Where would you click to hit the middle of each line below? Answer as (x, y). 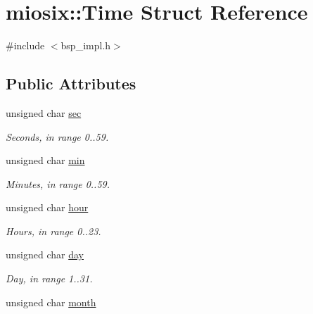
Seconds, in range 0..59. (57, 136)
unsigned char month (51, 302)
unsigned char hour (47, 207)
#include (25, 45)
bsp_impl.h (86, 45)
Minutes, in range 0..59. (58, 183)
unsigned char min (45, 160)
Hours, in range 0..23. (53, 231)
